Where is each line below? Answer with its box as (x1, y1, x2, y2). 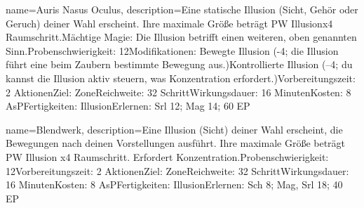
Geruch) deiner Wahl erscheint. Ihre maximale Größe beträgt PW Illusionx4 (6, 15, 333, 30)
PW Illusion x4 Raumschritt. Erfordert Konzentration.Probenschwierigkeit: (6, 149, 329, 164)
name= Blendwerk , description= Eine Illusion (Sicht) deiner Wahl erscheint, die (6, 122, 343, 136)
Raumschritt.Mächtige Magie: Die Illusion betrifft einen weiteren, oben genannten (6, 30, 357, 44)
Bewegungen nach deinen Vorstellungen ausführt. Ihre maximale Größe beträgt (6, 136, 346, 150)
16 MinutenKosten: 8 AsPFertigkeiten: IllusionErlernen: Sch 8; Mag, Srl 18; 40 (6, 177, 343, 192)
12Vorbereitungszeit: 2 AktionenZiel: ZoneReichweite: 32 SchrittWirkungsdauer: (6, 163, 349, 178)
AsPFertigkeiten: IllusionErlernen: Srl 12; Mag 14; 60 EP (6, 98, 250, 113)
